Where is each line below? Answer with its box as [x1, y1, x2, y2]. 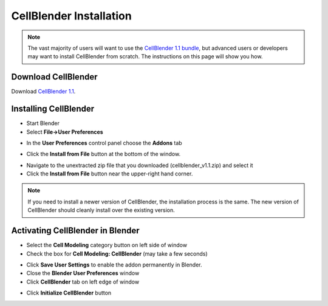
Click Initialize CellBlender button [26, 289, 112, 297]
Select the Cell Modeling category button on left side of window [26, 242, 188, 249]
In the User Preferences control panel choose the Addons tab [26, 139, 182, 146]
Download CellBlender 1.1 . [11, 88, 76, 95]
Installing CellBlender [11, 104, 94, 114]
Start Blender [26, 120, 60, 127]
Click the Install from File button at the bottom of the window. [26, 151, 181, 158]
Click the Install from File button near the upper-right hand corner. [26, 170, 193, 177]
